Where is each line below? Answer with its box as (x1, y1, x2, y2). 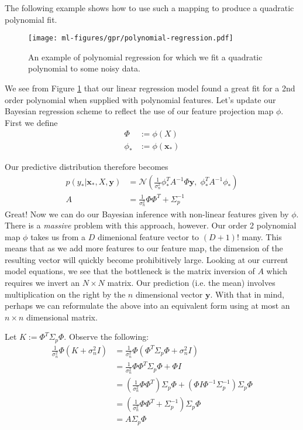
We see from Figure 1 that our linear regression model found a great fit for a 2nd (5, 82, 295, 94)
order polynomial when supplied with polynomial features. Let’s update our (5, 93, 276, 105)
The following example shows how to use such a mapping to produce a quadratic (5, 2, 294, 13)
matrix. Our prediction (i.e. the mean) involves (107, 277, 276, 289)
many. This (242, 230, 282, 243)
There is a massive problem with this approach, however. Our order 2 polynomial (5, 219, 297, 231)
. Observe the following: (64, 330, 149, 343)
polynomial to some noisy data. (28, 62, 140, 74)
